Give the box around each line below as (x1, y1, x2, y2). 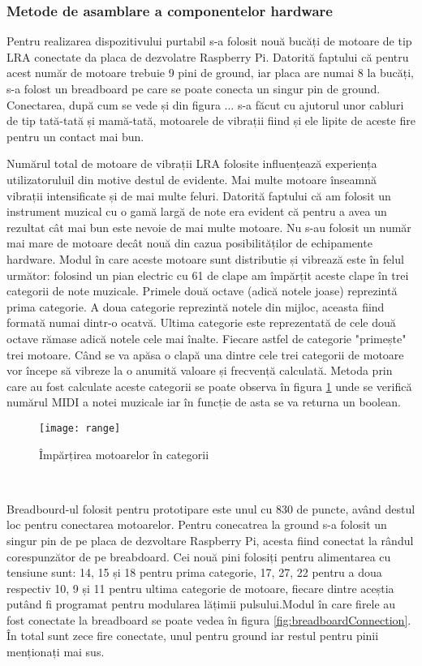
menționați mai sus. (6, 643, 105, 660)
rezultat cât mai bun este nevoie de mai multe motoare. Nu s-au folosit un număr (6, 218, 411, 235)
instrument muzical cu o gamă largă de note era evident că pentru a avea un (6, 203, 387, 220)
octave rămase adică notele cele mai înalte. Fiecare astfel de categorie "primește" (6, 329, 407, 346)
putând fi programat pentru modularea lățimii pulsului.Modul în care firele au (6, 595, 396, 612)
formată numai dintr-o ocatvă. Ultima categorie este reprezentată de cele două (6, 314, 396, 331)
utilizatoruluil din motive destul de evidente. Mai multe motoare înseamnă (6, 170, 377, 187)
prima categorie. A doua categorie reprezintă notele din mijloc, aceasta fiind (6, 298, 385, 315)
